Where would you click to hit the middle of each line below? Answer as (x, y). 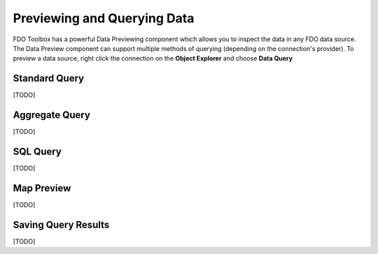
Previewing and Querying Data (104, 18)
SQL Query (37, 151)
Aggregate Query (52, 115)
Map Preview (42, 188)
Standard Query (48, 79)
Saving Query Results (61, 224)
